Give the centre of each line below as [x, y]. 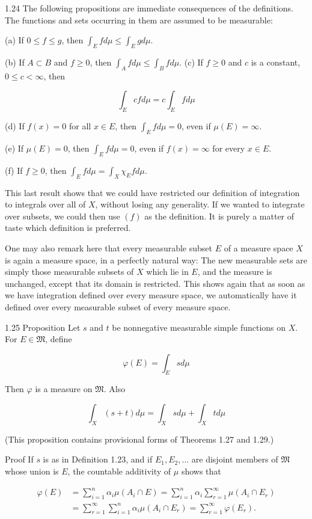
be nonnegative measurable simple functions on [199, 327]
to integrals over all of [45, 204]
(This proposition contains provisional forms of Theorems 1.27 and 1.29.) [139, 439]
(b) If [15, 62]
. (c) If [191, 62]
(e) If [14, 148]
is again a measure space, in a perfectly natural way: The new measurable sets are [156, 259]
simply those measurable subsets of [69, 272]
